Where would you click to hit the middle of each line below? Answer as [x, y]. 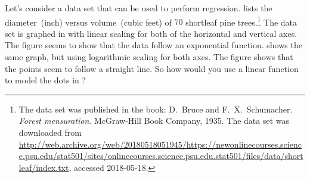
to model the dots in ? [46, 80]
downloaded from [50, 132]
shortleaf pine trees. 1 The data [241, 21]
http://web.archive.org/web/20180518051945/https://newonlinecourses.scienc [160, 144]
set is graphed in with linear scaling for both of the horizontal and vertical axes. [151, 33]
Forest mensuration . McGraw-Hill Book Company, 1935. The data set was [154, 121]
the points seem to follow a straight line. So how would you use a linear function [152, 68]
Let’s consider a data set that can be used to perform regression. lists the [139, 8]
